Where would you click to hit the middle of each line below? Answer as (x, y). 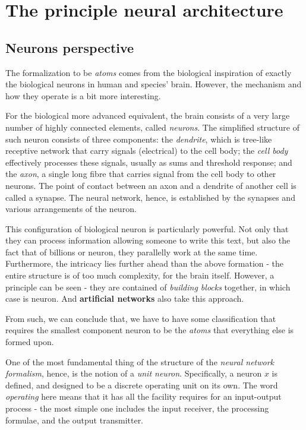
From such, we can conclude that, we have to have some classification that (141, 318)
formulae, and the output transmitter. (75, 420)
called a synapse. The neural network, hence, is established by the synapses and (150, 197)
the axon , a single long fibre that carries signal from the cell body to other (141, 174)
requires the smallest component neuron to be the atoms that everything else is (150, 330)
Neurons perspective (70, 47)
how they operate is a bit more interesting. (83, 95)
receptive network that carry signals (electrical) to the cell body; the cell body (147, 151)
